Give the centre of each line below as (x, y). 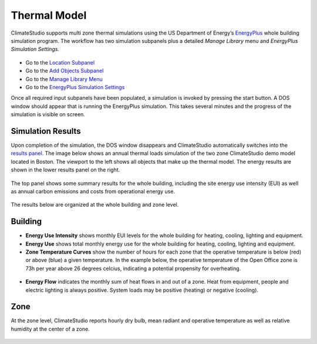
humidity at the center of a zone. (50, 329)
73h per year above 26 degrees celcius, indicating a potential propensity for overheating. (133, 268)
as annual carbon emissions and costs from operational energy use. (93, 191)
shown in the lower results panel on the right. (65, 170)
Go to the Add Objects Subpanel (65, 71)
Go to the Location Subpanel (60, 62)
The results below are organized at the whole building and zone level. (95, 205)
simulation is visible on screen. (48, 114)
